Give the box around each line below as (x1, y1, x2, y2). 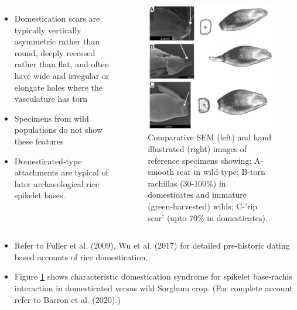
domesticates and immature (148, 188, 247, 201)
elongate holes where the (14, 81, 103, 93)
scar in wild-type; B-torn (176, 166, 265, 178)
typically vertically (14, 23, 81, 36)
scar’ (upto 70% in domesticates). (148, 211, 268, 223)
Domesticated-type (14, 154, 82, 167)
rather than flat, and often (14, 58, 110, 70)
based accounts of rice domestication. (14, 250, 148, 263)
